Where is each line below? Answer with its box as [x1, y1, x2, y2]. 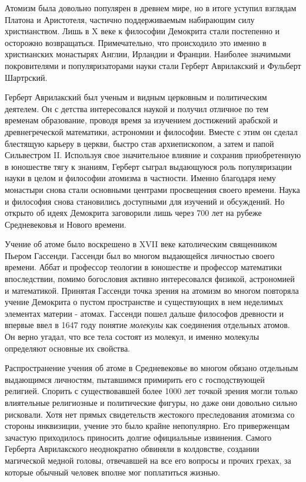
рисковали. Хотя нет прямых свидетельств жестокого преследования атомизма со [5, 408, 295, 420]
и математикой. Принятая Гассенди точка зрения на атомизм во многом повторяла [5, 284, 299, 296]
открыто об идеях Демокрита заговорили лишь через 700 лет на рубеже [5, 206, 262, 219]
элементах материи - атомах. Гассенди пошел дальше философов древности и [5, 307, 284, 319]
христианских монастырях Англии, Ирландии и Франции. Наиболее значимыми [5, 48, 291, 60]
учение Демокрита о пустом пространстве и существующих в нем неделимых [5, 296, 284, 308]
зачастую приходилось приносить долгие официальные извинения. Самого [5, 431, 272, 443]
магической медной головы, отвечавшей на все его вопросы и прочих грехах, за [5, 454, 291, 466]
